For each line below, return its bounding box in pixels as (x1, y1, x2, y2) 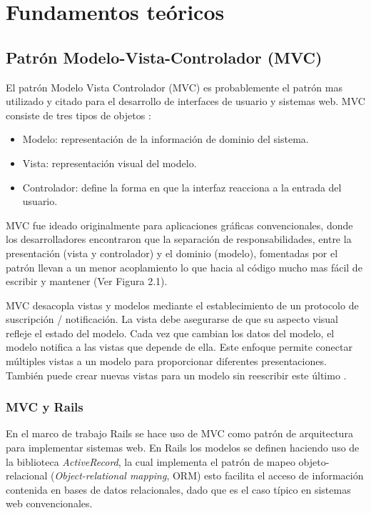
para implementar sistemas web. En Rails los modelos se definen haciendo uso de (6, 440, 360, 455)
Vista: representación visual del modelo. (22, 155, 197, 170)
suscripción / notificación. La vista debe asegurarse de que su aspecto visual (6, 312, 339, 327)
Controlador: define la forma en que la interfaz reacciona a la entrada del (22, 179, 342, 194)
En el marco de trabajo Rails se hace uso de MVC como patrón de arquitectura (6, 426, 353, 441)
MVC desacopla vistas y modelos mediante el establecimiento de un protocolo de (6, 297, 359, 312)
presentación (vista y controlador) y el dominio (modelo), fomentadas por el (6, 245, 338, 260)
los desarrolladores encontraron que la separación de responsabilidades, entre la (6, 231, 352, 246)
